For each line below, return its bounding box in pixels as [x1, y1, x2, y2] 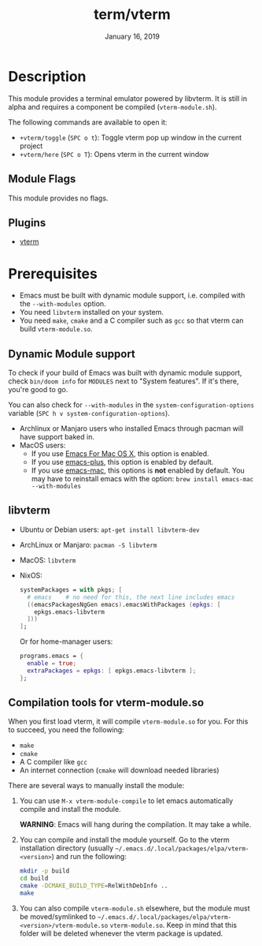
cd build [19, 874, 49, 883]
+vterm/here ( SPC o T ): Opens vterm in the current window [19, 149, 209, 159]
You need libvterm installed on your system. [19, 308, 164, 317]
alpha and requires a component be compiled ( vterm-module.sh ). [8, 102, 218, 111]
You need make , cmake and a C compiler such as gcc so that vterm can [19, 316, 244, 325]
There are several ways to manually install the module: [8, 781, 185, 791]
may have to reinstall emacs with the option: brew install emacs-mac [31, 474, 254, 484]
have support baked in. [19, 432, 94, 442]
